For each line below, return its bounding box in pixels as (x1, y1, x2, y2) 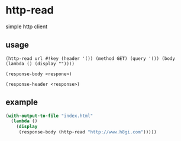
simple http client (5, 23, 48, 30)
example (5, 98, 38, 108)
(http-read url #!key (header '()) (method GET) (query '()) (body (5, 55, 176, 62)
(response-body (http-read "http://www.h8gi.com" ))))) (18, 129, 157, 135)
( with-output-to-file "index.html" (5, 113, 93, 119)
